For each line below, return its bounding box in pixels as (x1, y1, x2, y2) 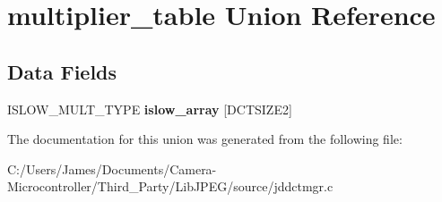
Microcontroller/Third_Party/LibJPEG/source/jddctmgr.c (7, 177, 334, 196)
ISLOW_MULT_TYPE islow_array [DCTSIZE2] (7, 99, 292, 118)
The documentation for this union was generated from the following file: (7, 130, 403, 148)
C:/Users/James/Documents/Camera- (7, 159, 217, 178)
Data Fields (7, 57, 117, 85)
